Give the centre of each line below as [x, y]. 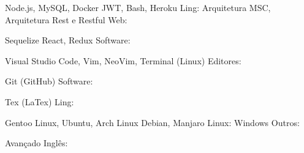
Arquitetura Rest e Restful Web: [66, 19]
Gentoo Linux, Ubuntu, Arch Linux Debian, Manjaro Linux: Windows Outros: [152, 122]
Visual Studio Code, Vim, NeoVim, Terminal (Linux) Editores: [123, 60]
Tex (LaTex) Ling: [40, 101]
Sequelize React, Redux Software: [68, 40]
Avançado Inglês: [36, 143]
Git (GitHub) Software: [49, 81]
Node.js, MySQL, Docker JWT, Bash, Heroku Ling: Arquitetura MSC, [138, 7]
